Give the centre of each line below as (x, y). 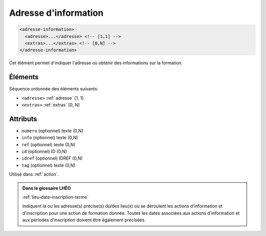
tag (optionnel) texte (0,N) (49, 165)
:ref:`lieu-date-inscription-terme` (55, 197)
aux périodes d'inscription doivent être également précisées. (84, 220)
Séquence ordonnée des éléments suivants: (54, 89)
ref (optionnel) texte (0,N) (49, 144)
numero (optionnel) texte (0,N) (52, 130)
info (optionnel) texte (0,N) (50, 138)
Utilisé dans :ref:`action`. (34, 174)
